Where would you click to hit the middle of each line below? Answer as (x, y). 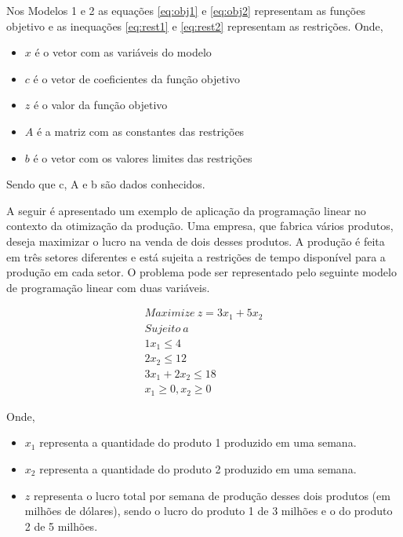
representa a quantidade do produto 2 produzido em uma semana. (198, 468)
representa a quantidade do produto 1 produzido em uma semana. (198, 442)
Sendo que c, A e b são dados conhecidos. (106, 184)
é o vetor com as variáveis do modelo (123, 52)
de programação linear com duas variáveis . (108, 287)
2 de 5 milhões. (61, 526)
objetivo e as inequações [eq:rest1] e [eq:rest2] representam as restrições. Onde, (195, 26)
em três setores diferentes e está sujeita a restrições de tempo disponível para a (196, 256)
